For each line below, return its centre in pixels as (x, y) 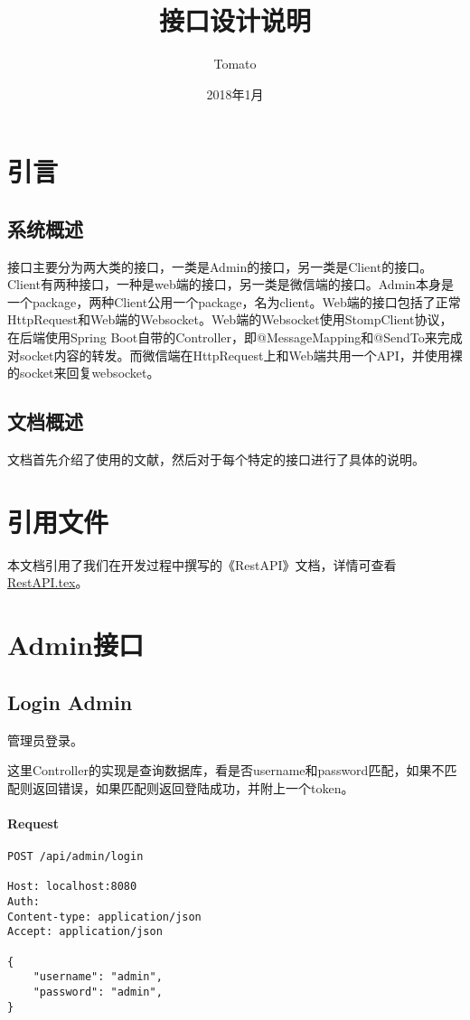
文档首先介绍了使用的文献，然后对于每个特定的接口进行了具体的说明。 (216, 459)
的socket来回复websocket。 (84, 373)
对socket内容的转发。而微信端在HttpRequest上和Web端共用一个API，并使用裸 (235, 355)
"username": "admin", (98, 977)
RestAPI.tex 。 (48, 582)
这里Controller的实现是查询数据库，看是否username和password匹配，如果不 (226, 770)
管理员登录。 (45, 739)
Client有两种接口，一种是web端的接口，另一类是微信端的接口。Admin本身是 (230, 284)
